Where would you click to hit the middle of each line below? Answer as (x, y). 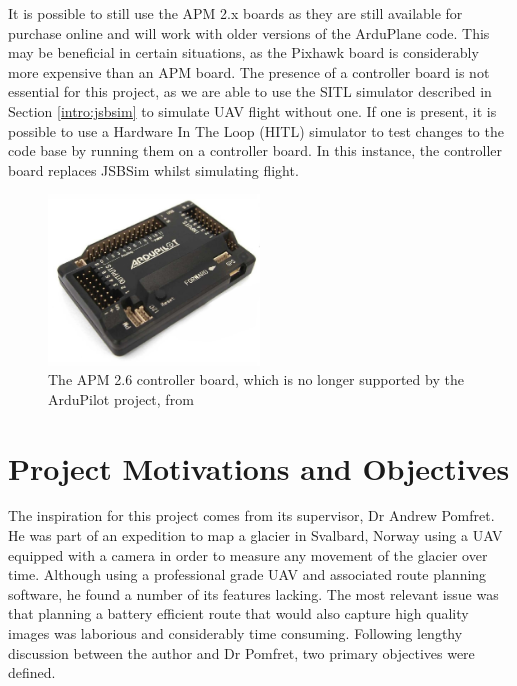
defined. (32, 672)
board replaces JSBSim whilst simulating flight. (153, 169)
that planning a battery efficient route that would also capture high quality (238, 613)
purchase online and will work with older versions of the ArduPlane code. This (249, 32)
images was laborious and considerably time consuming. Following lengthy (235, 633)
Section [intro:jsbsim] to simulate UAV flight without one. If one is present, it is (252, 110)
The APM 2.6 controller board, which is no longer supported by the (256, 379)
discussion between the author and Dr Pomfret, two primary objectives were (241, 652)
